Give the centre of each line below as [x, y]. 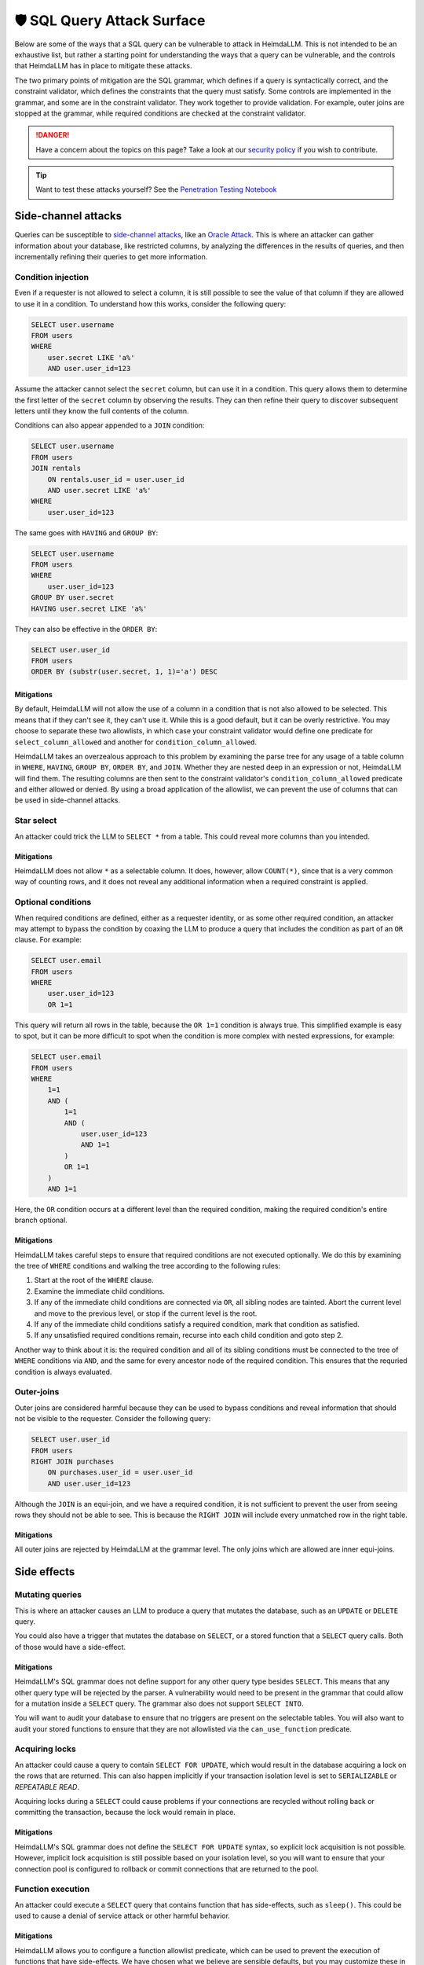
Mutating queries [48, 1595]
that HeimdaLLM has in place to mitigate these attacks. [103, 66]
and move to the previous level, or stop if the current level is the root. [146, 1313]
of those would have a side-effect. [70, 1647]
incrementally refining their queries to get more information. [111, 257]
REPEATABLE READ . [47, 1787]
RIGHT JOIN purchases [73, 1461]
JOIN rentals [56, 468]
